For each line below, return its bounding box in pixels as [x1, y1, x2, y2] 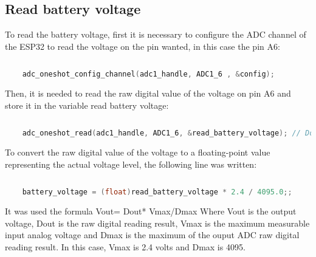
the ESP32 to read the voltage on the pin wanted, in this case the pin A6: [5, 39, 280, 52]
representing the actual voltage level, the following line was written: [5, 157, 257, 170]
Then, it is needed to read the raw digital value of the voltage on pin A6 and [5, 87, 291, 100]
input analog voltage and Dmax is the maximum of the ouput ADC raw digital [5, 228, 300, 241]
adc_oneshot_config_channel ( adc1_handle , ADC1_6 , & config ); [22, 70, 275, 79]
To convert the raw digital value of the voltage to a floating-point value [5, 146, 270, 159]
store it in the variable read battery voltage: [5, 98, 169, 111]
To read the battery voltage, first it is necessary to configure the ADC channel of [5, 28, 306, 41]
